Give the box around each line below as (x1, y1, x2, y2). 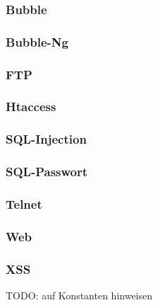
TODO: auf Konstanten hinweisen (6, 287, 153, 302)
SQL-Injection (6, 130, 87, 148)
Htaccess (6, 98, 56, 115)
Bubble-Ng (6, 33, 68, 50)
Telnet (6, 195, 42, 212)
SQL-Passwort (6, 163, 88, 180)
